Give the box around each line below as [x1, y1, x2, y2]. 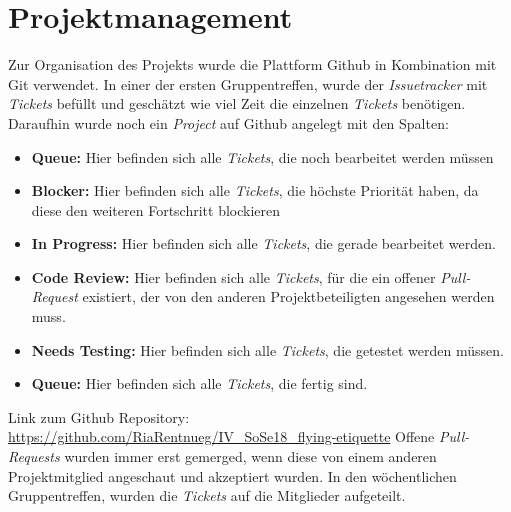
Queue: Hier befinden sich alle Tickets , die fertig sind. [31, 373, 368, 394]
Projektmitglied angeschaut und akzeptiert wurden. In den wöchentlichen [8, 465, 457, 486]
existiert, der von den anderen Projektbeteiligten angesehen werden [82, 286, 495, 307]
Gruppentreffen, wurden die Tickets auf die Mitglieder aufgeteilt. [8, 485, 406, 506]
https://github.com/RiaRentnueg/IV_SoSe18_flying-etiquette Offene [8, 426, 435, 447]
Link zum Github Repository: [8, 406, 190, 427]
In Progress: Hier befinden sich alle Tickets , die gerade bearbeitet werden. [31, 233, 496, 254]
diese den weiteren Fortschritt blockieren [31, 199, 281, 220]
